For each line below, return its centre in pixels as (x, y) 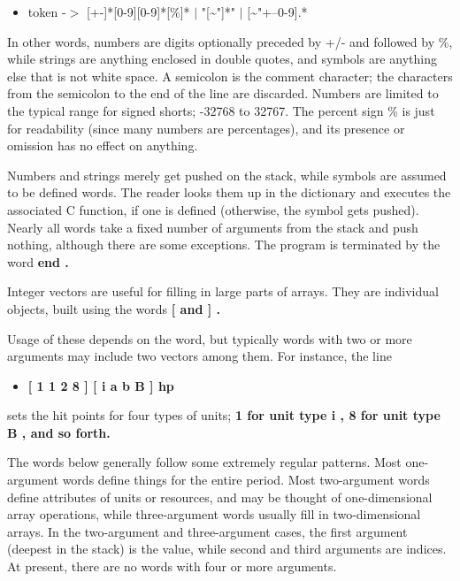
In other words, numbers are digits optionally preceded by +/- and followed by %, (230, 41)
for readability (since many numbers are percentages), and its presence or (206, 128)
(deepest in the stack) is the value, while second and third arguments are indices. (227, 549)
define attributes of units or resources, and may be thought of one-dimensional (220, 497)
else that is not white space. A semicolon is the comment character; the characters (230, 76)
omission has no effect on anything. (103, 145)
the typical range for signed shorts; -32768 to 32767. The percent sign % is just (221, 110)
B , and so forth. (59, 432)
